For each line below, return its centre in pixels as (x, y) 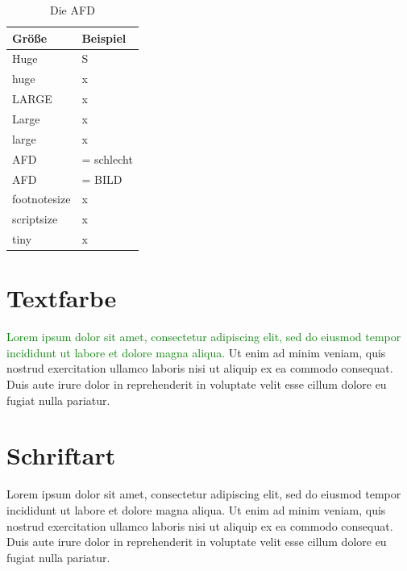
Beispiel (104, 38)
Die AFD (73, 10)
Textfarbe (62, 298)
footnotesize (42, 199)
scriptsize (35, 219)
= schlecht (107, 158)
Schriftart (61, 455)
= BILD (102, 179)
